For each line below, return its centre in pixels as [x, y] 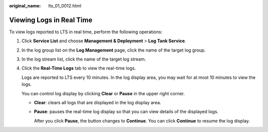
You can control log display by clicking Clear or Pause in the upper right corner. [103, 93]
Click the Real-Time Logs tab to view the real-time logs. [79, 68]
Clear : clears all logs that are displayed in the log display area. [98, 103]
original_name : [25, 6]
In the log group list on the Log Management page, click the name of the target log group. [114, 50]
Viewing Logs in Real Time [51, 20]
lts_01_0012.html [65, 6]
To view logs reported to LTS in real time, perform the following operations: [86, 32]
